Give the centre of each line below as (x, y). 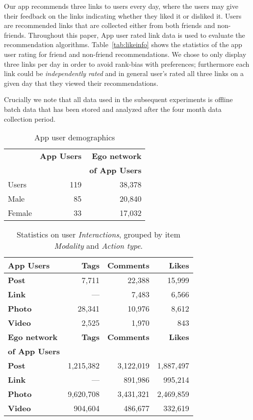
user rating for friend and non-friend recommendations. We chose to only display (125, 54)
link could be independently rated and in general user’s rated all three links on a (124, 73)
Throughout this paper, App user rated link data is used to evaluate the (137, 35)
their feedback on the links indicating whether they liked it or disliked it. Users (123, 15)
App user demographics (75, 137)
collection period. (30, 118)
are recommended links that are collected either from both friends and (110, 25)
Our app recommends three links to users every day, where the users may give (121, 6)
